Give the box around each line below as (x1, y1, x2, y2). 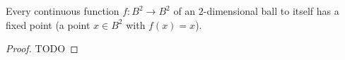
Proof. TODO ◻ (6, 41, 78, 56)
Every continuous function (6, 4, 119, 18)
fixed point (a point (6, 17, 90, 32)
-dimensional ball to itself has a (203, 4, 339, 18)
